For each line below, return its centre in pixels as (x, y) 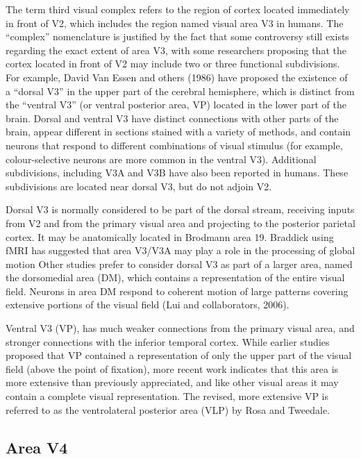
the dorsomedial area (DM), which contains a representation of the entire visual (175, 277)
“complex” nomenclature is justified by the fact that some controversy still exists (177, 36)
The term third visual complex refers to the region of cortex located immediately (178, 9)
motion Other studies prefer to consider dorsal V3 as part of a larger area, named (179, 264)
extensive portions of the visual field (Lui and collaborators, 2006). (148, 304)
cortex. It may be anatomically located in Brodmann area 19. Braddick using (170, 236)
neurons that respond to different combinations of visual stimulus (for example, (174, 145)
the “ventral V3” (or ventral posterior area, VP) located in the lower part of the (176, 105)
